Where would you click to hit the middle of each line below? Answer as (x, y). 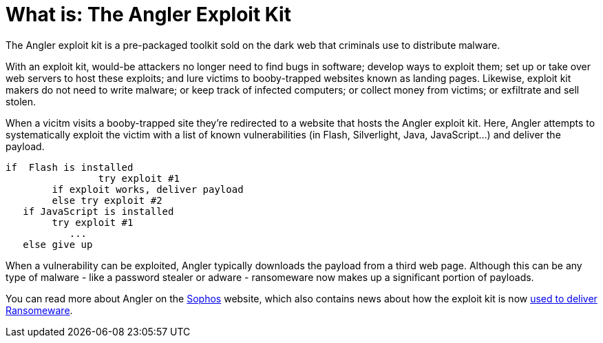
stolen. (21, 101)
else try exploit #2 (107, 200)
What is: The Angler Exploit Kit (148, 14)
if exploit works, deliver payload (148, 189)
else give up (58, 244)
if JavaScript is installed (98, 211)
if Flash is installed (70, 167)
